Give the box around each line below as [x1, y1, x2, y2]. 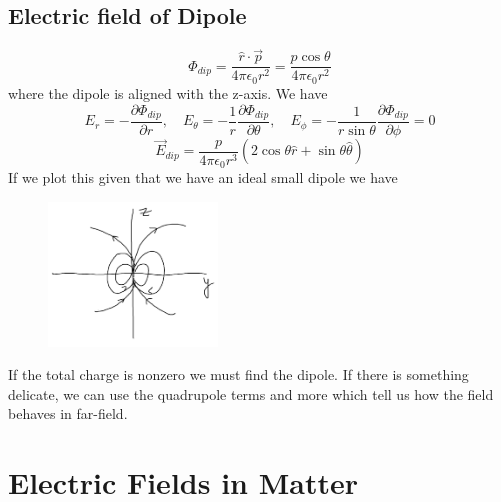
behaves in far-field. [8, 403, 128, 424]
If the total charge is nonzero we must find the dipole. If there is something [8, 364, 469, 385]
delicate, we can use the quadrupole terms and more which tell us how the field [8, 383, 494, 404]
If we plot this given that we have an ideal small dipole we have [8, 167, 398, 188]
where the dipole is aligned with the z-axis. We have [8, 82, 328, 103]
